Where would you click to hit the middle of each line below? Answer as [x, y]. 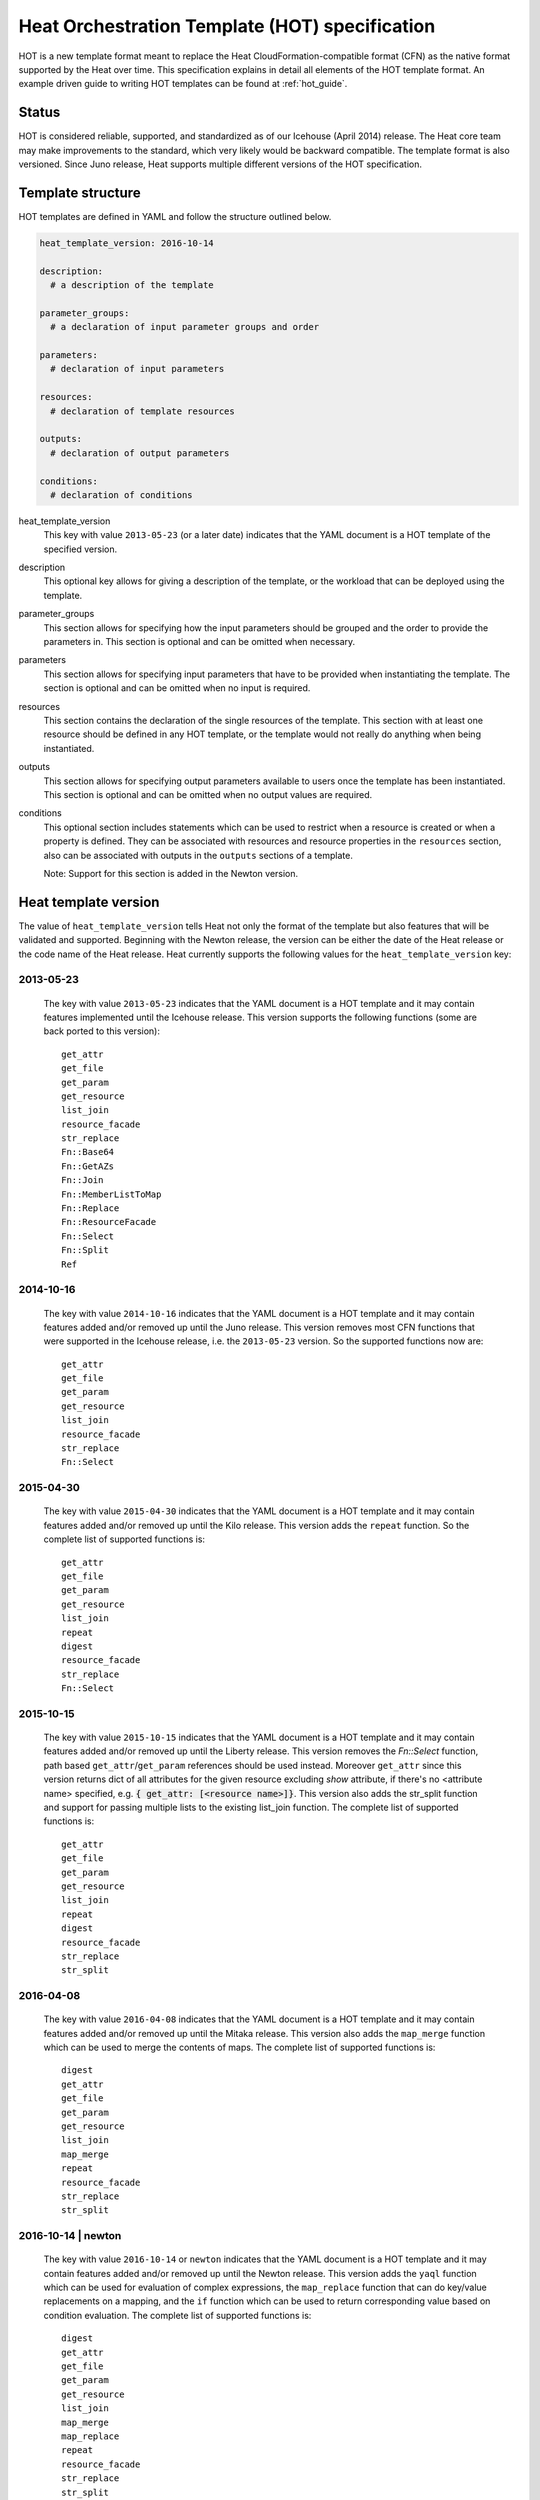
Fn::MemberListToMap [111, 1194]
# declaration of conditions [122, 494]
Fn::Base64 [88, 1152]
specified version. [80, 549]
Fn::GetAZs [88, 1166]
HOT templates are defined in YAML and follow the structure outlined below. [175, 216]
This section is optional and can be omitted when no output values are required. [208, 794]
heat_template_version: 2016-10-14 [126, 243]
